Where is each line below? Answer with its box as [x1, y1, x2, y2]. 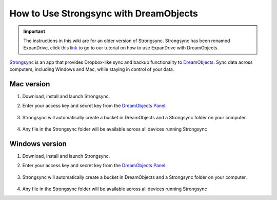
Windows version [9, 139, 67, 148]
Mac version [9, 80, 50, 88]
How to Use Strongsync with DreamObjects [9, 8, 199, 19]
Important [23, 28, 46, 34]
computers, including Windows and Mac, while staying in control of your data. [9, 66, 174, 72]
